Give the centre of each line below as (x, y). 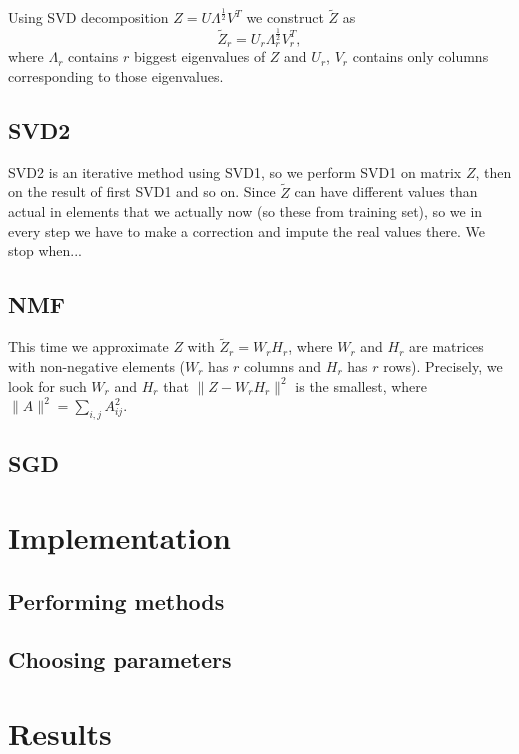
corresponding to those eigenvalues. (116, 76)
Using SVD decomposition (88, 17)
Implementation (119, 536)
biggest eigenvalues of (199, 56)
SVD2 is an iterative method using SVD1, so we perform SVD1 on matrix (235, 171)
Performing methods (116, 600)
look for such (47, 385)
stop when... (45, 250)
